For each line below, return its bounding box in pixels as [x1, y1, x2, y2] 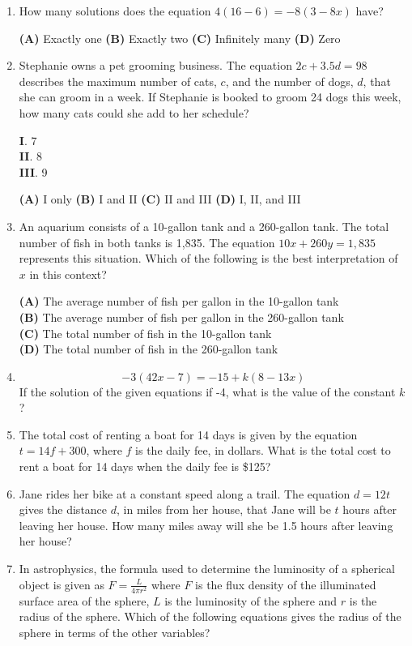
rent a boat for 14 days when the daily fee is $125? [19, 458, 271, 475]
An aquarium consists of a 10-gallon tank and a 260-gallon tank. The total [19, 217, 389, 234]
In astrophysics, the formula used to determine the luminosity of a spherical [19, 560, 395, 577]
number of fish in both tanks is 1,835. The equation [19, 233, 275, 250]
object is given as [19, 575, 104, 593]
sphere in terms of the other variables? [19, 623, 210, 640]
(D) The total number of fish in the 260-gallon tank [19, 340, 278, 357]
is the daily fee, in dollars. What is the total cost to [135, 442, 391, 459]
